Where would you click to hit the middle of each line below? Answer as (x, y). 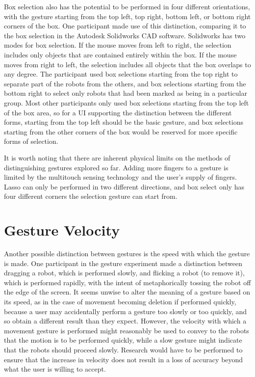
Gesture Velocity (62, 230)
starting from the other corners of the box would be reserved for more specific (121, 131)
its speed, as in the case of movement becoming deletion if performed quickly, (120, 301)
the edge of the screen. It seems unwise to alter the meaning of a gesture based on (127, 292)
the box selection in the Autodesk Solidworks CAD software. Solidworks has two (125, 35)
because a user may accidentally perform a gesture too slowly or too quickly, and (126, 311)
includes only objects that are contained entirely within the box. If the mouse (120, 54)
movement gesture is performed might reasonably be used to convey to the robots (127, 330)
